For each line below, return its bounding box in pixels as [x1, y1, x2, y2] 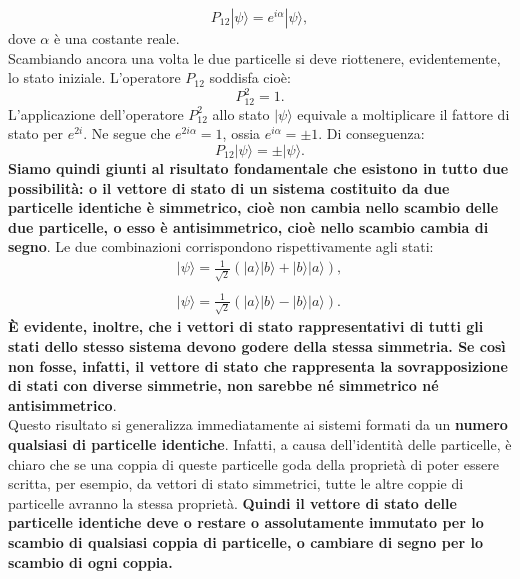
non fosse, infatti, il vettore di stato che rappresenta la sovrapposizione [8, 355, 508, 376]
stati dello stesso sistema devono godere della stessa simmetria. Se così [8, 336, 506, 357]
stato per [8, 123, 63, 144]
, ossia [222, 123, 261, 144]
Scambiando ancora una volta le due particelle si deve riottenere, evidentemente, [8, 47, 501, 68]
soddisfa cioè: [209, 67, 291, 88]
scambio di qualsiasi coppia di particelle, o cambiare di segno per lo [8, 531, 483, 552]
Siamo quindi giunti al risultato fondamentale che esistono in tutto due [8, 157, 509, 178]
